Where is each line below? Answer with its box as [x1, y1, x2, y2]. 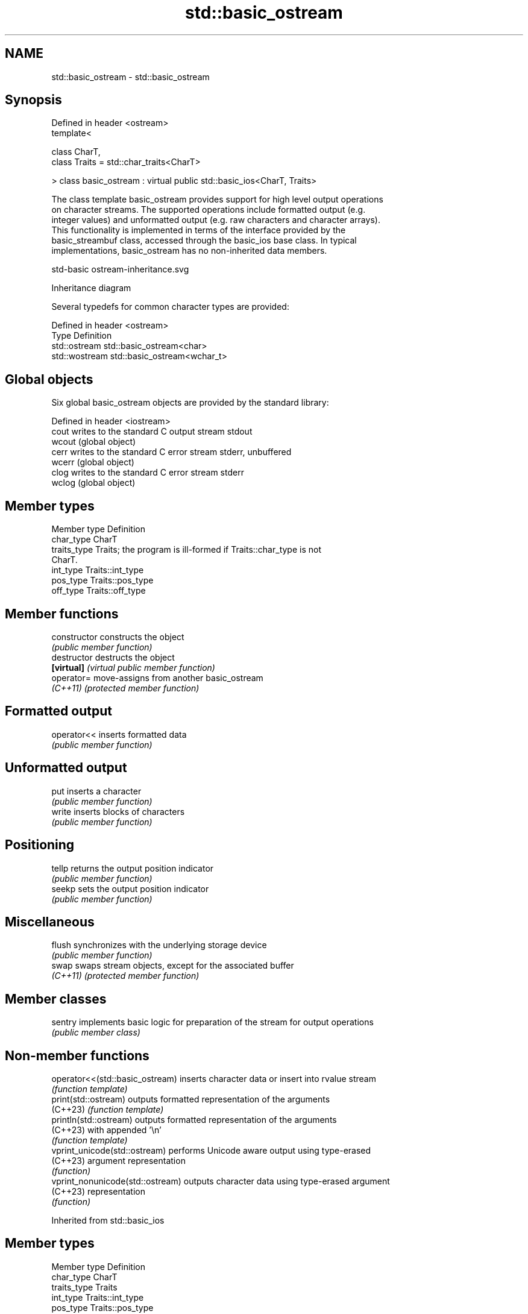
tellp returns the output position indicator [51, 863, 214, 873]
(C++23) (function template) [51, 1104, 164, 1115]
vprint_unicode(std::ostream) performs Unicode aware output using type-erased [51, 1145, 371, 1156]
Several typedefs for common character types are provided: [51, 301, 289, 312]
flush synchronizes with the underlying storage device [51, 940, 267, 951]
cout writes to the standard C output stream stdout [51, 426, 253, 437]
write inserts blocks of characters [51, 806, 185, 817]
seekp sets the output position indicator [51, 883, 209, 894]
